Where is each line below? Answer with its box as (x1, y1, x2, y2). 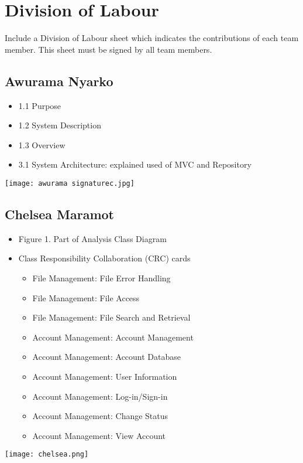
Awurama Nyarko (5, 72, 113, 90)
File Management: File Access (32, 291, 140, 304)
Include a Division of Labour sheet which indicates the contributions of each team (5, 32, 299, 44)
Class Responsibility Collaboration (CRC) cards (18, 252, 191, 264)
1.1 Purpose (18, 99, 61, 111)
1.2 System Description (18, 119, 101, 131)
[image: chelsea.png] (5, 450, 89, 459)
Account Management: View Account (32, 429, 166, 441)
